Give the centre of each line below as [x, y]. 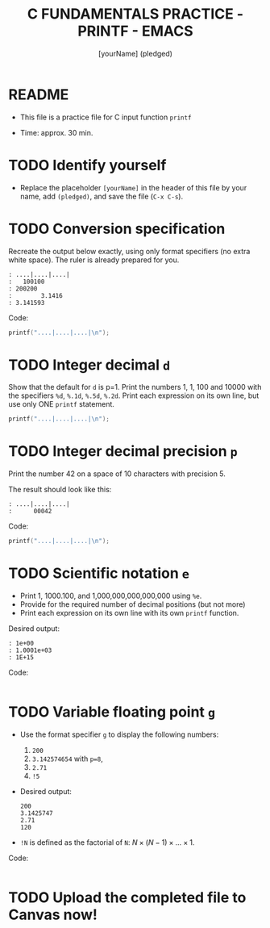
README [39, 94]
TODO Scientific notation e [99, 573]
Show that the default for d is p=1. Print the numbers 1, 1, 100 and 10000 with [135, 387]
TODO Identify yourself [87, 165]
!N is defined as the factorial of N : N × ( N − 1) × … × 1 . [107, 842]
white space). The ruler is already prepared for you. [94, 260]
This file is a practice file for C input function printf [106, 117]
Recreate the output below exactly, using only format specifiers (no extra [129, 251]
